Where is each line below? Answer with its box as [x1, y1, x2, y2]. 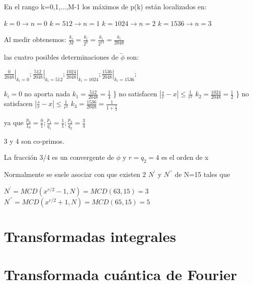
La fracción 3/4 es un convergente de [4, 152, 114, 162]
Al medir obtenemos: [4, 34, 66, 44]
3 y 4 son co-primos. [4, 135, 64, 146]
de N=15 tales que [175, 169, 230, 179]
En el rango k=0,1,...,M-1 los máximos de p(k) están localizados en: [4, 1, 207, 11]
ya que [4, 117, 24, 127]
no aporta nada [24, 88, 70, 99]
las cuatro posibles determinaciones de [4, 52, 119, 62]
